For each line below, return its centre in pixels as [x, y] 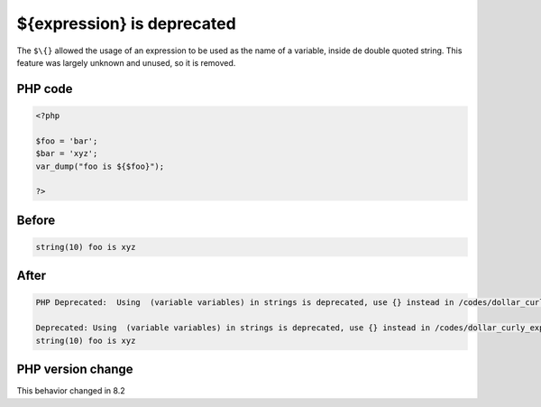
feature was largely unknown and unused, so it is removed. [126, 62]
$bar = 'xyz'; [67, 154]
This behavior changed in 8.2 [71, 391]
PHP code [45, 89]
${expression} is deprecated [126, 23]
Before [36, 220]
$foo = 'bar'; [67, 141]
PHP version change [75, 370]
